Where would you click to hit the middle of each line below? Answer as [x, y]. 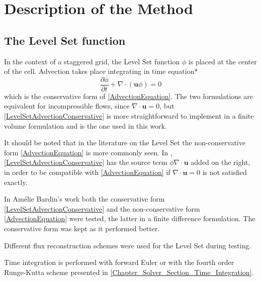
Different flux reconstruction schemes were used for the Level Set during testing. [128, 245]
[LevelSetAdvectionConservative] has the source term [86, 162]
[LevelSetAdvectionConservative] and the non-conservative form [102, 208]
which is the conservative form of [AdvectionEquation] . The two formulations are [128, 96]
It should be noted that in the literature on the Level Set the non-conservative [125, 143]
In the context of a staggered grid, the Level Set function [92, 61]
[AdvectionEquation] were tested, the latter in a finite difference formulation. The [130, 218]
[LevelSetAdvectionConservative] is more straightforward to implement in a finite [129, 116]
